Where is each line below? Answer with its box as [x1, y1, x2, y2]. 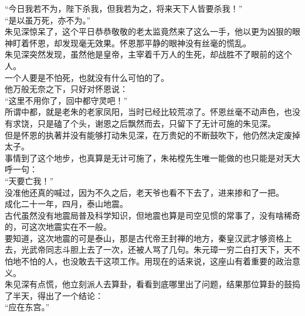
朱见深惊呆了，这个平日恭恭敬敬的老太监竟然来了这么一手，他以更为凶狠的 [5, 25, 292, 38]
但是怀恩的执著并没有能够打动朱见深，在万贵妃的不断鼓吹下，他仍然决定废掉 [5, 128, 300, 141]
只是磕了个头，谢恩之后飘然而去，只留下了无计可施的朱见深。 [37, 117, 276, 129]
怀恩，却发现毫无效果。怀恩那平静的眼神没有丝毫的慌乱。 [29, 36, 251, 49]
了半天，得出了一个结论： [5, 289, 103, 301]
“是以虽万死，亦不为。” [5, 13, 91, 26]
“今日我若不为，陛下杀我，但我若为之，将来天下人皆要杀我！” [5, 2, 243, 14]
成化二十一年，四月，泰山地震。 [5, 198, 128, 210]
